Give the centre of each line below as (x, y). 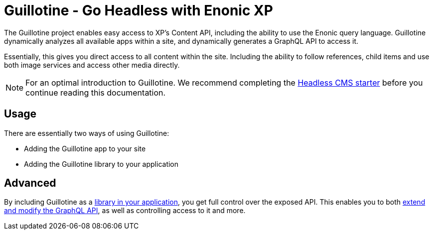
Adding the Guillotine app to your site (85, 148)
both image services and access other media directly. (92, 65)
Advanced (30, 183)
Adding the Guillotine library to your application (101, 164)
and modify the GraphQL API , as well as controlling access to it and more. (125, 211)
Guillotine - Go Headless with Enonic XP (139, 10)
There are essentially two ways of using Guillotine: (87, 133)
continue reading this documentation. (96, 92)
